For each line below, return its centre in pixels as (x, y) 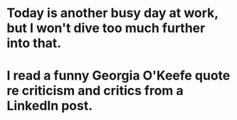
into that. (34, 43)
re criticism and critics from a (95, 91)
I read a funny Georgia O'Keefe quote (118, 76)
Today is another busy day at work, (112, 13)
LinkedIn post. (50, 106)
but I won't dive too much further (106, 28)
